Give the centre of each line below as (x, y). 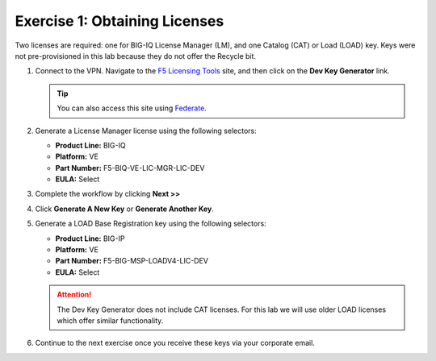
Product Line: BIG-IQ (90, 145)
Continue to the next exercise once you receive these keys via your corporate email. (175, 343)
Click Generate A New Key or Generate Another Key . (124, 209)
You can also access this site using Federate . (132, 108)
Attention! (74, 295)
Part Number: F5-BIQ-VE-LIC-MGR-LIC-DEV (130, 168)
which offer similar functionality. (110, 320)
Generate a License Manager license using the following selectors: (146, 131)
